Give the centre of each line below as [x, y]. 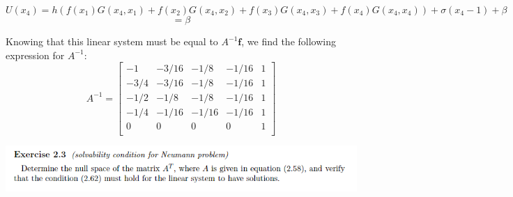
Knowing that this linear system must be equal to [112, 41]
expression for [35, 55]
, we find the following [289, 41]
